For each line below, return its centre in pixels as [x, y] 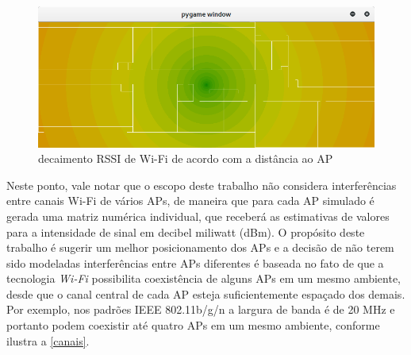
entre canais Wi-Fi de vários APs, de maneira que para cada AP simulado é [190, 201]
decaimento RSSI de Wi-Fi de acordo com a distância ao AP [186, 158]
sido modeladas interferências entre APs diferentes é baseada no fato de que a [195, 262]
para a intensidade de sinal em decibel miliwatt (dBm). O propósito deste [186, 232]
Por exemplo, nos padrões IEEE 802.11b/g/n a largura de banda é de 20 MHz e [201, 309]
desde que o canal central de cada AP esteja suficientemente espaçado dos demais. [206, 293]
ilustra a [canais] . [48, 340]
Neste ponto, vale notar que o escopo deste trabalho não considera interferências [202, 185]
